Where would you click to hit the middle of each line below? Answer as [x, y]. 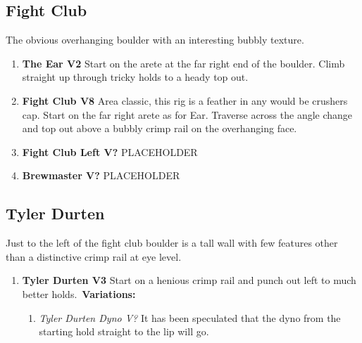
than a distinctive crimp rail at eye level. [94, 256]
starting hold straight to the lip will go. [124, 331]
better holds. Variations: [79, 293]
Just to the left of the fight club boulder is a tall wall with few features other [172, 243]
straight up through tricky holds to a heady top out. [135, 77]
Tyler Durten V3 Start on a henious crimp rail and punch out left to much [189, 280]
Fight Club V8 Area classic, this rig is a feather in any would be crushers [185, 100]
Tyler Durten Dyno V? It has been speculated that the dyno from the [190, 317]
